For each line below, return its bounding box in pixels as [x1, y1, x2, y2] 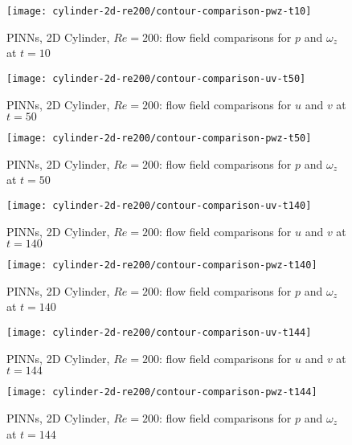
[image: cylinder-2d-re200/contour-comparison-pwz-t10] [6, 6, 312, 17]
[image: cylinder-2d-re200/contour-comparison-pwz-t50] [6, 133, 312, 145]
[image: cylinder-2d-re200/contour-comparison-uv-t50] [6, 72, 306, 84]
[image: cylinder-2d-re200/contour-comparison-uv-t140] [6, 199, 312, 211]
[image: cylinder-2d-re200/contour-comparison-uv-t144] [6, 327, 312, 339]
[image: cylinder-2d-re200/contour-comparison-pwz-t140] [6, 259, 317, 271]
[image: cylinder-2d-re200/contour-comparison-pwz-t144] [6, 386, 317, 398]
